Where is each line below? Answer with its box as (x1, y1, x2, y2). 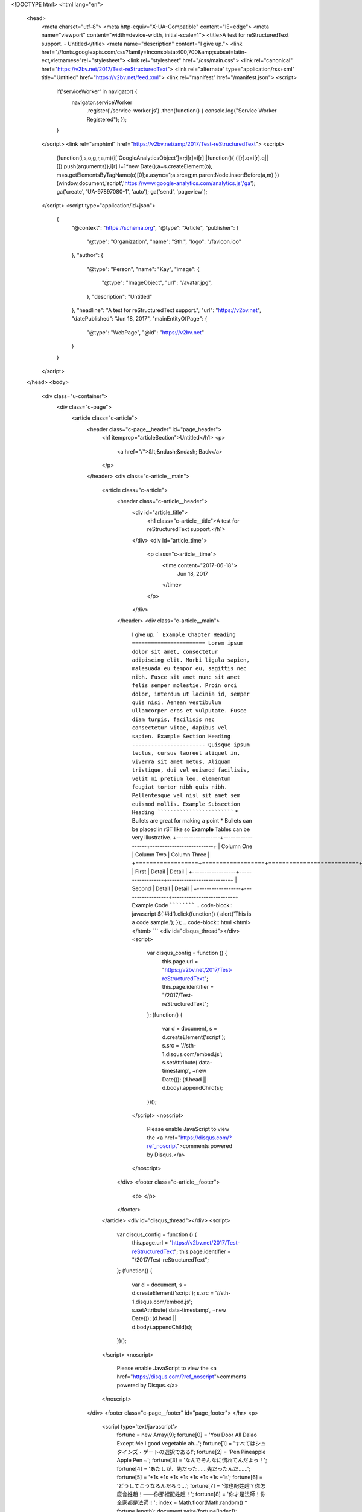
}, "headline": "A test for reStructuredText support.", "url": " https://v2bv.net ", (71, 306, 262, 314)
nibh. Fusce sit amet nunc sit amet (132, 673, 241, 680)
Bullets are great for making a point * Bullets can (132, 817, 253, 824)
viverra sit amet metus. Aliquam (132, 758, 231, 765)
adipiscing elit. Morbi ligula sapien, (132, 657, 250, 663)
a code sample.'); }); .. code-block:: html (132, 919, 232, 926)
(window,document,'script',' (56, 180, 125, 187)
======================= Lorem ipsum (132, 640, 244, 647)
